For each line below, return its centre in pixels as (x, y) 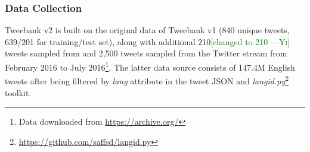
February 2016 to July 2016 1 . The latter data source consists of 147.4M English (150, 66)
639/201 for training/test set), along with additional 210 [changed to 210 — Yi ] (147, 41)
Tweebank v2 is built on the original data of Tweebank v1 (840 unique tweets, (147, 30)
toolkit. (18, 92)
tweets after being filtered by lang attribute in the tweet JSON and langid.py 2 (147, 80)
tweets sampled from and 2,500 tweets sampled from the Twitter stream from (146, 53)
